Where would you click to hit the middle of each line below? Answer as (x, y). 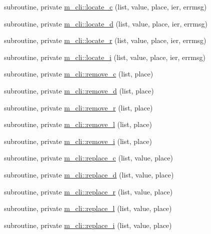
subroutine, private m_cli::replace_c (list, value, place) (88, 158)
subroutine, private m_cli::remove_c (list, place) (79, 74)
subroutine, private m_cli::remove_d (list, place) (79, 90)
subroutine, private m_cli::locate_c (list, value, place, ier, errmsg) (105, 6)
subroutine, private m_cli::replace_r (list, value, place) (88, 191)
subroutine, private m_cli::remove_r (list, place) (78, 107)
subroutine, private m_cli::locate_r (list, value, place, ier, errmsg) (105, 40)
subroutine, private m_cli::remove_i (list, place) (78, 141)
